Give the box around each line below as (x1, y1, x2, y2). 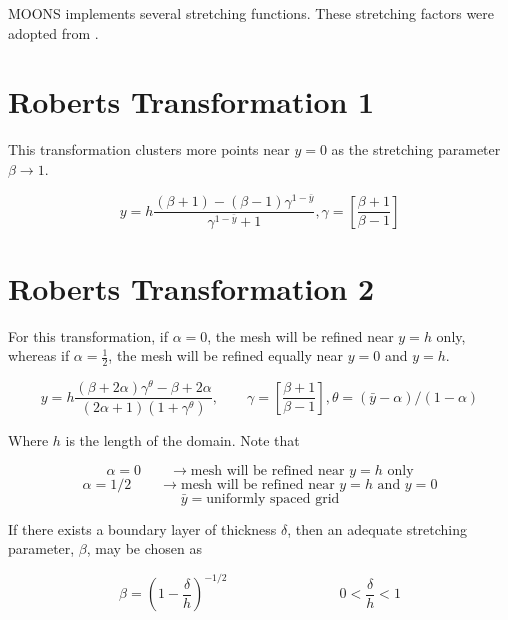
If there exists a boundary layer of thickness (8, 518, 277, 539)
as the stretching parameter (331, 139, 501, 160)
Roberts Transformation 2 (8, 267, 375, 308)
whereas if (8, 345, 70, 366)
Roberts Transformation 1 (8, 81, 375, 122)
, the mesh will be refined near (207, 325, 394, 346)
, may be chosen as (86, 538, 203, 559)
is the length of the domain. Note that (65, 430, 300, 451)
